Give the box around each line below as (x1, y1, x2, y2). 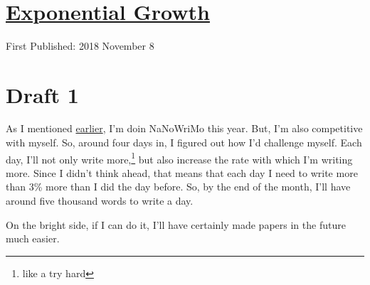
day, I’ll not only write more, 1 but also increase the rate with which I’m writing (6, 149, 353, 166)
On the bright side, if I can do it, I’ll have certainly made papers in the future (6, 217, 346, 232)
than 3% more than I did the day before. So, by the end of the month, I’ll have (6, 179, 351, 194)
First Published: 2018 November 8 (6, 38, 154, 53)
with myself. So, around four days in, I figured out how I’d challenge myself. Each (6, 135, 362, 150)
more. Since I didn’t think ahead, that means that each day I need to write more (6, 165, 358, 180)
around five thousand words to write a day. (6, 193, 194, 208)
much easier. (6, 231, 60, 246)
